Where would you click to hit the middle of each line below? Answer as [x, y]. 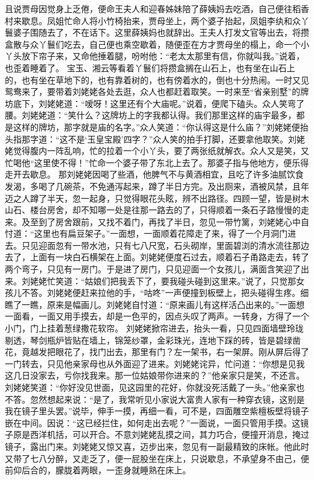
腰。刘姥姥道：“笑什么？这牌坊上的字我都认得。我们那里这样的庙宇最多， [151, 115]
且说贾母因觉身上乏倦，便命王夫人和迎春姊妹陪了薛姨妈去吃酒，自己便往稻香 [157, 8]
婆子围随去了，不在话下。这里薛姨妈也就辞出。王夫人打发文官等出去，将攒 [161, 32]
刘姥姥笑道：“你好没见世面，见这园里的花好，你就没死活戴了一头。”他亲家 [151, 387]
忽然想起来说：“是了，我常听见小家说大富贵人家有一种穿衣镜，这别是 [167, 399]
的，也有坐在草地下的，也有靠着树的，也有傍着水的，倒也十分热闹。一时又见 [157, 79]
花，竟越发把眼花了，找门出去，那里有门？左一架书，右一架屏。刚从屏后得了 [157, 352]
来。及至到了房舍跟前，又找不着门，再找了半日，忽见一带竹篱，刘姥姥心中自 [157, 221]
